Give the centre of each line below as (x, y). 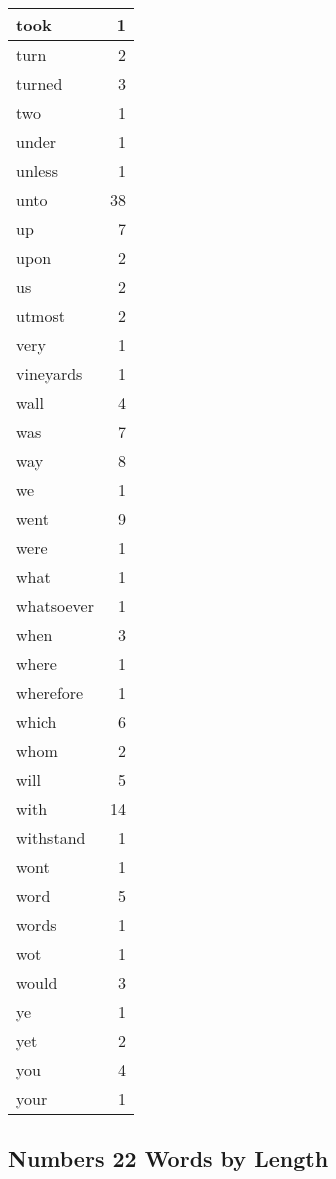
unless (37, 170)
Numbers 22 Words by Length (168, 1158)
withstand (51, 837)
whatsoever (55, 605)
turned (39, 83)
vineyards (49, 373)
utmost (40, 315)
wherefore (50, 692)
